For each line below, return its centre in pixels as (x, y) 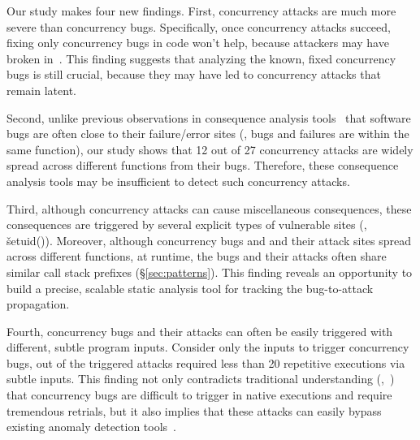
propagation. (38, 304)
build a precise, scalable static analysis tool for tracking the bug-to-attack (190, 288)
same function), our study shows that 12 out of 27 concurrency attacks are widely (210, 149)
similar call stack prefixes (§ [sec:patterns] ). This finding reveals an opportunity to (210, 272)
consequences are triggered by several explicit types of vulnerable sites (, (187, 224)
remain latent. (41, 90)
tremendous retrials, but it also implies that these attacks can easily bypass (194, 410)
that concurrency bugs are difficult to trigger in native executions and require (199, 395)
